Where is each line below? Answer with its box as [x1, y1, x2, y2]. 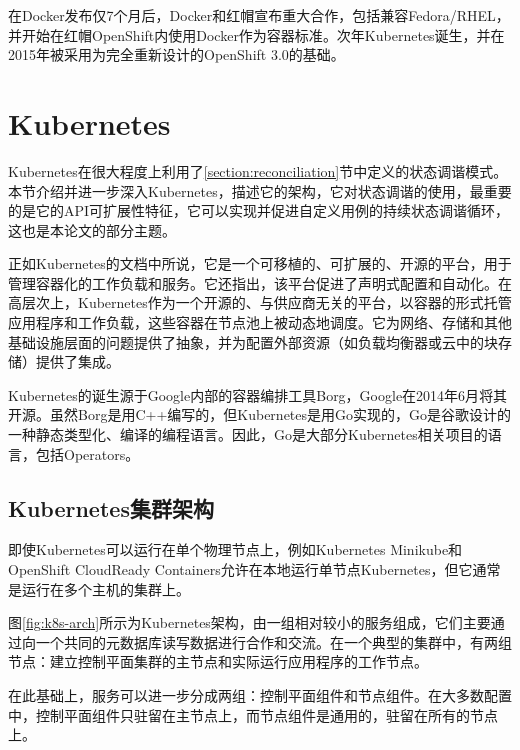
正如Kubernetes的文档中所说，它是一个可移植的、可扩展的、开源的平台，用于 [8, 253, 512, 274]
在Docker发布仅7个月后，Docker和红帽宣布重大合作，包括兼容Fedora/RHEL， [8, 5, 510, 25]
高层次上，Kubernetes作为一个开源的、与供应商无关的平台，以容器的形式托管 [8, 292, 512, 313]
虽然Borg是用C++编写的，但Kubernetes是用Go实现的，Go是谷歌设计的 [49, 404, 512, 425]
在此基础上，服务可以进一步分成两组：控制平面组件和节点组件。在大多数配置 [8, 684, 512, 705]
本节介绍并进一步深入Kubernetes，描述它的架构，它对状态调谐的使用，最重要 [8, 180, 512, 201]
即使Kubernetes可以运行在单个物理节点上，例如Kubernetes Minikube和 [8, 539, 463, 560]
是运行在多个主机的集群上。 [8, 578, 190, 599]
